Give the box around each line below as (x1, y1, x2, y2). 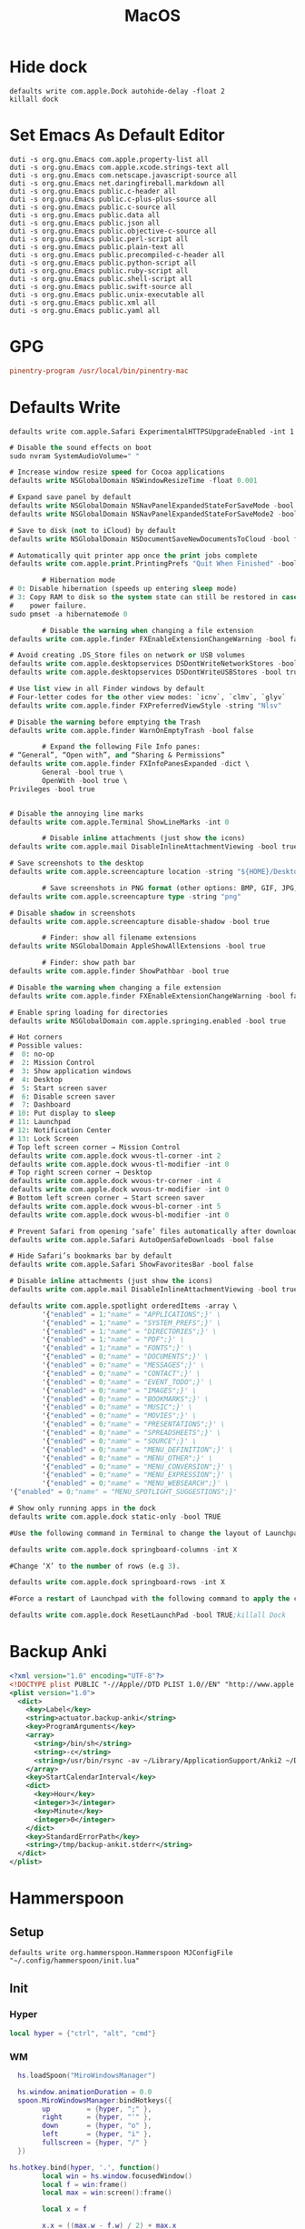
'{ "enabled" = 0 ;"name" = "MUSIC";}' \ (42, 1402, 193, 1412)
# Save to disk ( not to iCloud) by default (9, 526, 177, 535)
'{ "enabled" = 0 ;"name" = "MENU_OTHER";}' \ (42, 1453, 213, 1462)
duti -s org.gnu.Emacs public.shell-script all (9, 274, 193, 283)
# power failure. (9, 601, 88, 610)
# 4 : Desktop (9, 1075, 64, 1084)
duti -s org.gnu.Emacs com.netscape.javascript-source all (9, 170, 238, 180)
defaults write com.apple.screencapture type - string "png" (9, 892, 242, 901)
